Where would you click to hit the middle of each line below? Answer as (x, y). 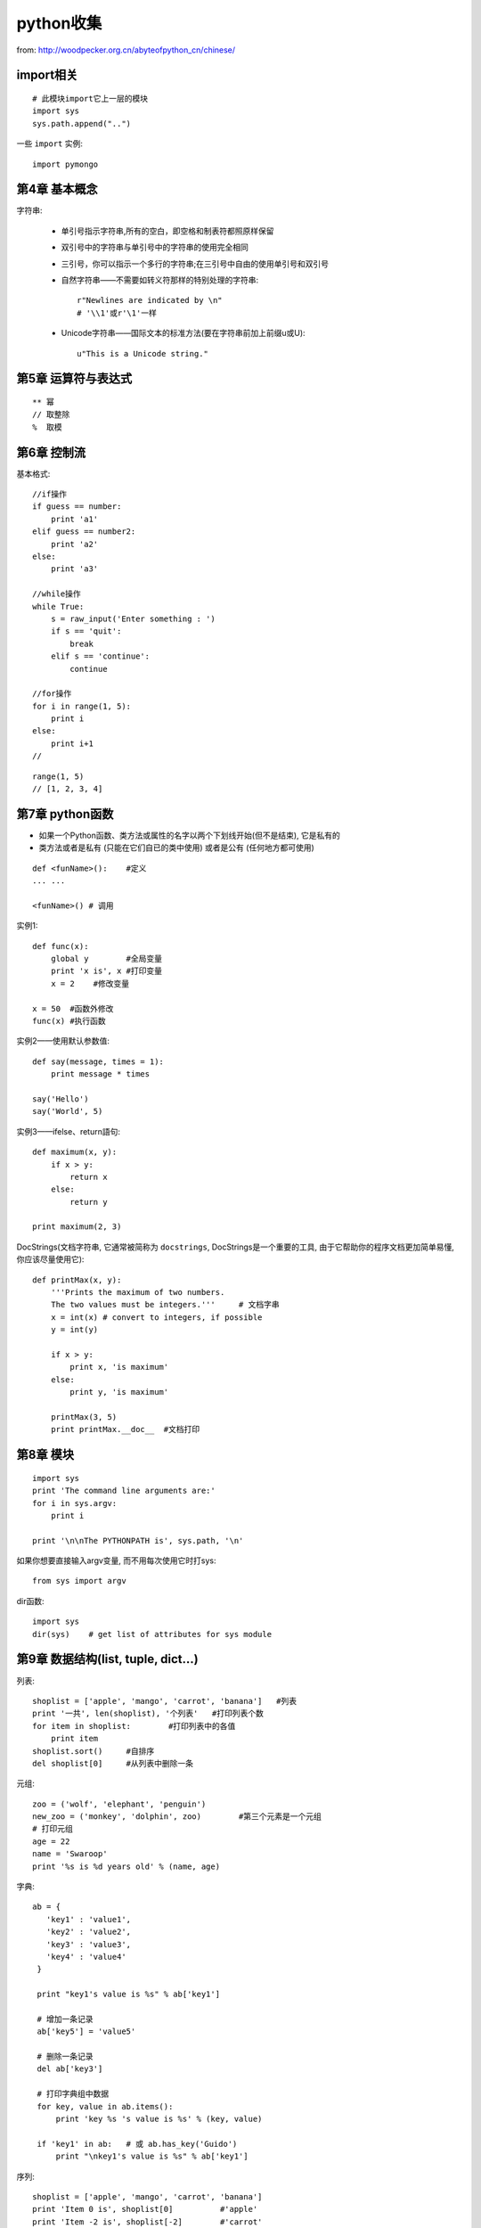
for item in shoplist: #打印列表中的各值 (134, 1726)
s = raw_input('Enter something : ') (133, 618)
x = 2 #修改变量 (90, 983)
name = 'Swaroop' (70, 1854)
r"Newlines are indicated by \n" (150, 300)
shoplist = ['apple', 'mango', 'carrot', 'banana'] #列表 (165, 1701)
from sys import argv (79, 1581)
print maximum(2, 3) (77, 1227)
